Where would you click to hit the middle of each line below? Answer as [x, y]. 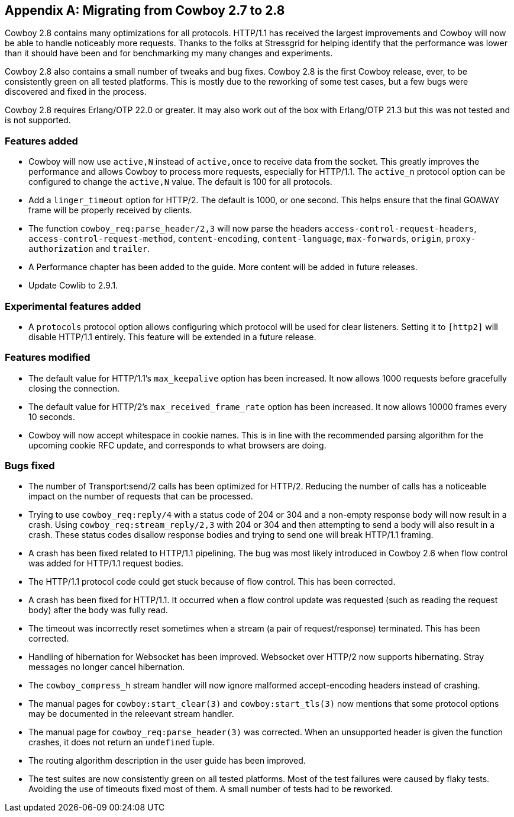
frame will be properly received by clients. [110, 210]
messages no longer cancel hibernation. [107, 667]
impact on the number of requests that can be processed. [141, 496]
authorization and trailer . [89, 249]
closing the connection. [74, 388]
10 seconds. [52, 416]
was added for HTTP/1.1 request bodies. [106, 563]
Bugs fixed [30, 466]
